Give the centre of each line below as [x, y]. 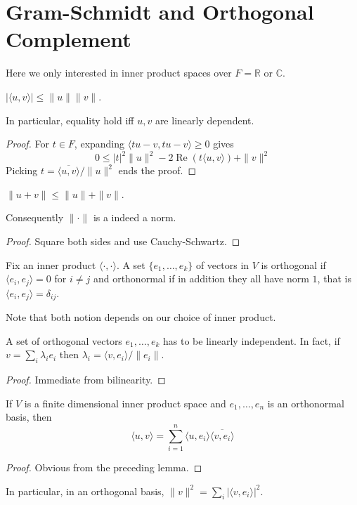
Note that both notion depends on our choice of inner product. [141, 317]
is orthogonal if [293, 264]
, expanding [99, 144]
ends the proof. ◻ [157, 170]
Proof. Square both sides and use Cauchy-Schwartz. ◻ [123, 241]
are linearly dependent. [205, 120]
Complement [69, 39]
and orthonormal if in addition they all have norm [201, 278]
